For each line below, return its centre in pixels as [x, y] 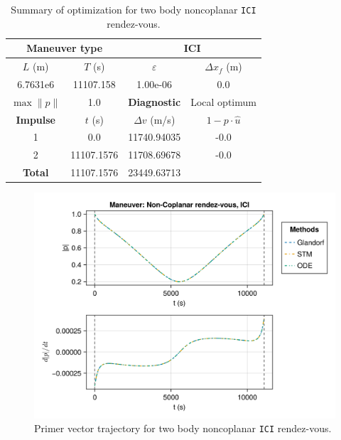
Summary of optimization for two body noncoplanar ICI [134, 9]
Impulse [36, 119]
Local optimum [223, 101]
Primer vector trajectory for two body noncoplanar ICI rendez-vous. [183, 428]
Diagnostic [155, 101]
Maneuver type [65, 48]
